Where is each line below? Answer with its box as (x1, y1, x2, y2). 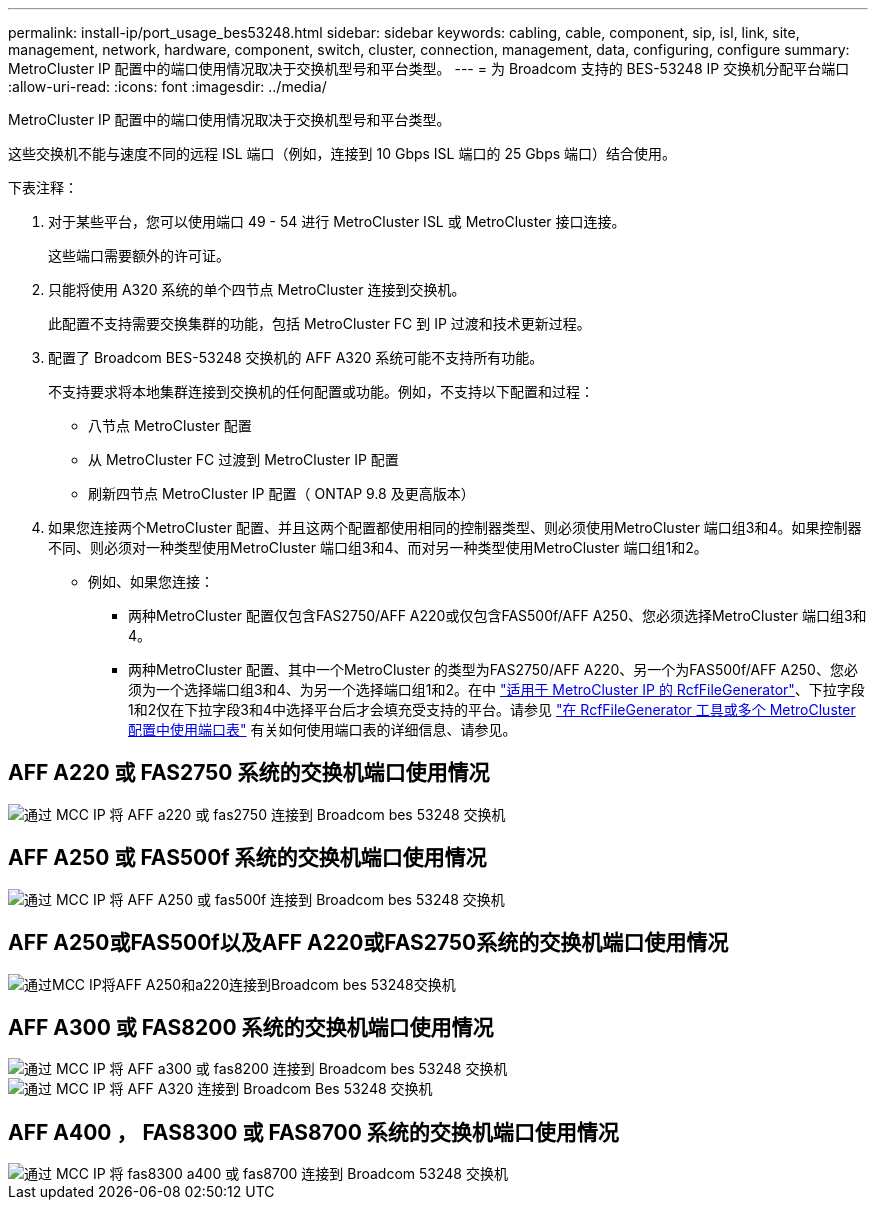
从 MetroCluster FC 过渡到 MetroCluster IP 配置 (88, 451, 399, 468)
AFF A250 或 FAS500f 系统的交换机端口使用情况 (8, 845, 487, 871)
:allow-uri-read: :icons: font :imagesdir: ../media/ (8, 78, 327, 95)
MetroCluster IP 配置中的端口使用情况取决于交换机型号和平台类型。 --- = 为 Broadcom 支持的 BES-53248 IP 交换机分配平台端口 (8, 60, 850, 77)
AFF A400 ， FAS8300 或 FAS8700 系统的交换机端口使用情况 (8, 1119, 619, 1145)
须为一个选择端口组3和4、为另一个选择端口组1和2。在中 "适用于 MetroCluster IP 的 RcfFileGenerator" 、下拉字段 (128, 681, 865, 698)
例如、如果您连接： (88, 573, 214, 590)
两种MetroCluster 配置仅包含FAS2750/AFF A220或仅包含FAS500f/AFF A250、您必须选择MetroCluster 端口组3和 (128, 607, 867, 624)
